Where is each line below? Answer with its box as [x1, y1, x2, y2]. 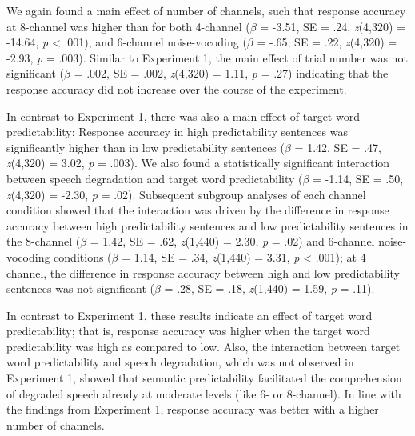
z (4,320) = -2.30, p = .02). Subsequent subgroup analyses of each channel [6, 186, 366, 202]
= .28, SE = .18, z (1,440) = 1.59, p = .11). [164, 280, 375, 297]
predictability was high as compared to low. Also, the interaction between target [6, 338, 401, 354]
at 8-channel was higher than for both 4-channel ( [6, 18, 250, 34]
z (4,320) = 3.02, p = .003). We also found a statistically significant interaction [6, 154, 390, 171]
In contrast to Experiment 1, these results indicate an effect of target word [6, 306, 373, 323]
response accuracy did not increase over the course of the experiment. [6, 80, 347, 97]
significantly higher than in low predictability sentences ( [6, 138, 285, 155]
